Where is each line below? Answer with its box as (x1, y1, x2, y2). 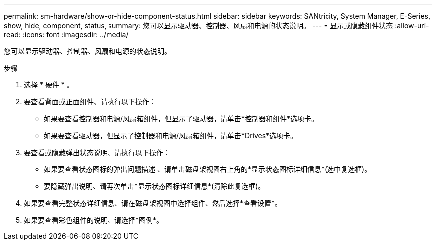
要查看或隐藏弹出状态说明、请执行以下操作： (24, 148, 170, 157)
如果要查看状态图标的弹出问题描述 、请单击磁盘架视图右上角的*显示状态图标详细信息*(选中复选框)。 (44, 165, 372, 173)
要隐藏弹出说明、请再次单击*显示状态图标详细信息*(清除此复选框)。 (44, 182, 265, 190)
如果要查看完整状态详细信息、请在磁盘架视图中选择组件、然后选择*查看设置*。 (24, 199, 282, 207)
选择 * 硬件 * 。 (24, 81, 74, 89)
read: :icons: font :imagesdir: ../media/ (4, 30, 129, 39)
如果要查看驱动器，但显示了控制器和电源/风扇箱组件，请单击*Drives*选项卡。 (44, 131, 298, 140)
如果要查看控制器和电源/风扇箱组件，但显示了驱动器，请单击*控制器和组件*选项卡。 (44, 114, 319, 123)
